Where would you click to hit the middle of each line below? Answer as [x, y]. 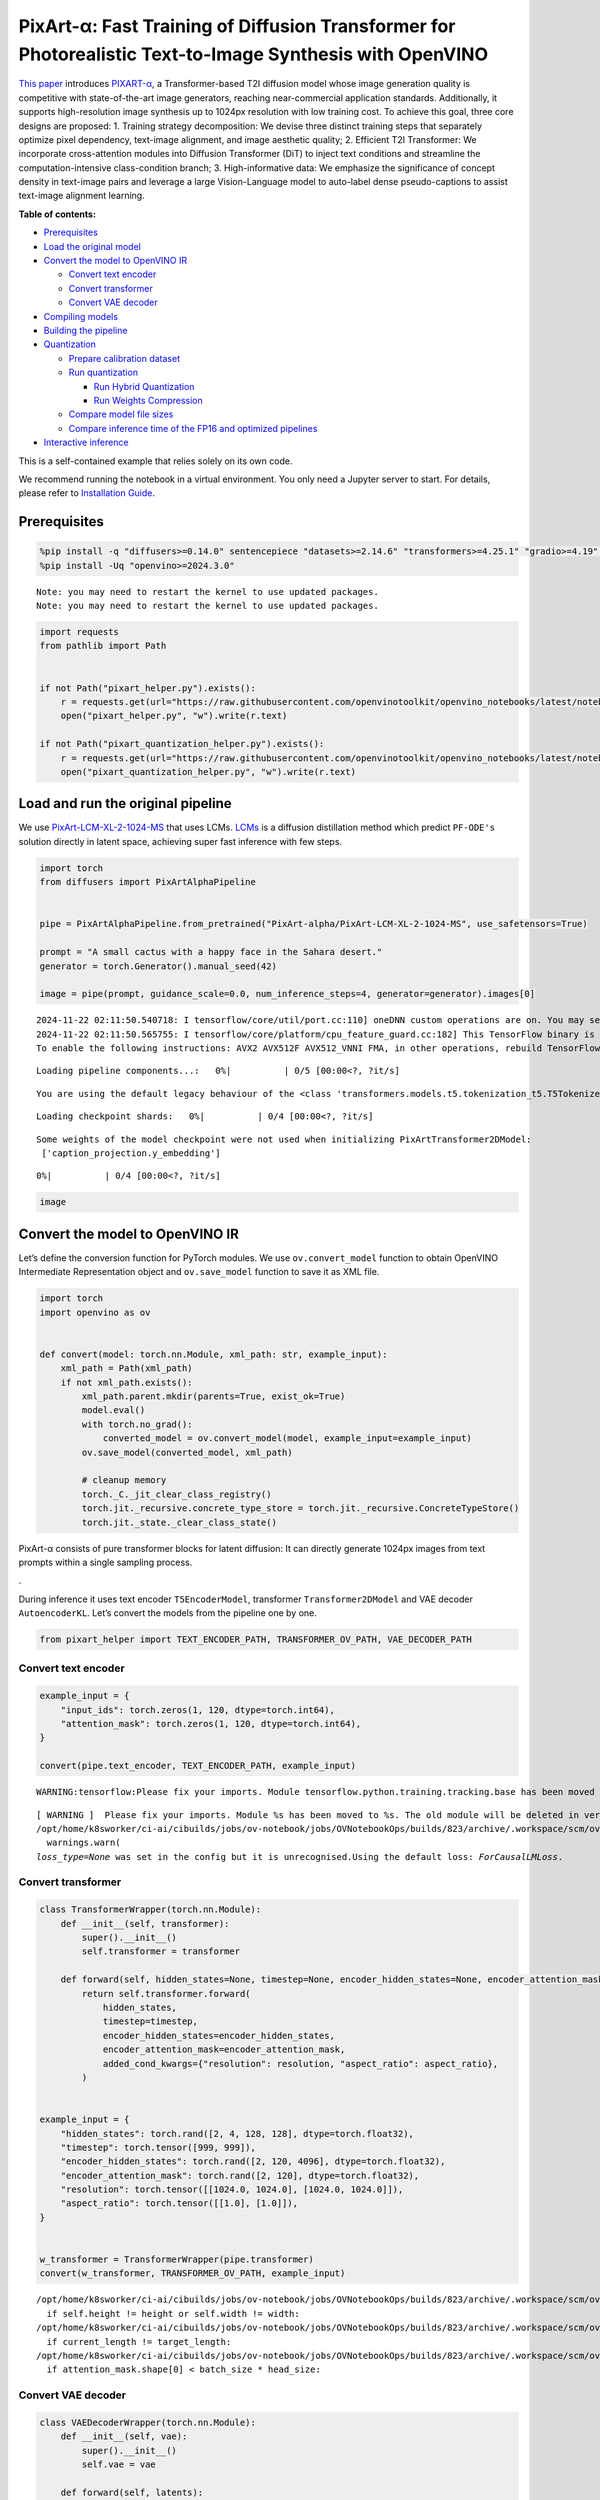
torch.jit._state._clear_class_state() [179, 1522]
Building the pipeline [85, 330]
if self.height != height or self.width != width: [173, 2313]
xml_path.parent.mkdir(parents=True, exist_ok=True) [213, 1396]
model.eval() [113, 1410]
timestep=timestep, [150, 2021]
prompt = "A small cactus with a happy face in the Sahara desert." [211, 952]
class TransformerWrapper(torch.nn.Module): [150, 1909]
